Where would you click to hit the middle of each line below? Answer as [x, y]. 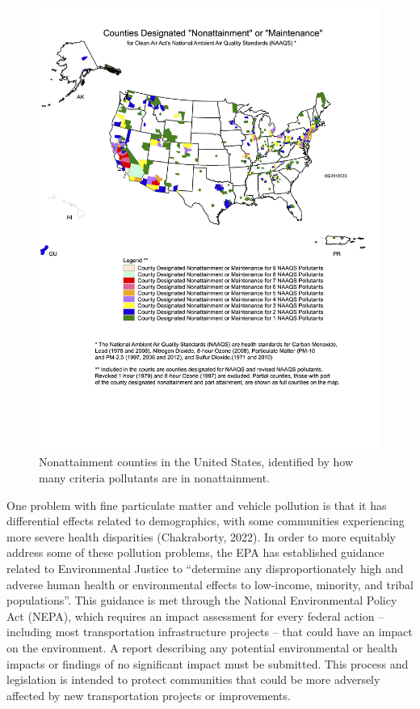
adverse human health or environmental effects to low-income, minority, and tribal [210, 584]
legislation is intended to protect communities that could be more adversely [193, 679]
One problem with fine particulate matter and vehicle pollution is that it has [197, 505]
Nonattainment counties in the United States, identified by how [196, 462]
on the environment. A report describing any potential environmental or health [202, 648]
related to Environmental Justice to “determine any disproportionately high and [205, 569]
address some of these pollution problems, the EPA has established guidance [195, 552]
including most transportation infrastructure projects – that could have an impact [210, 632]
